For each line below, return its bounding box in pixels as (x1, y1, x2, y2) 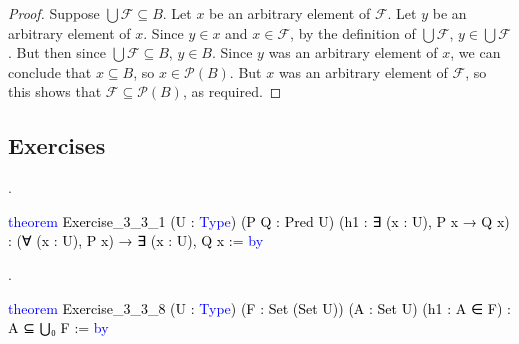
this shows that (8, 81, 102, 102)
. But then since (8, 42, 106, 63)
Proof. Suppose (8, 3, 100, 23)
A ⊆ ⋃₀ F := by (8, 317, 109, 338)
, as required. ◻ (182, 81, 282, 102)
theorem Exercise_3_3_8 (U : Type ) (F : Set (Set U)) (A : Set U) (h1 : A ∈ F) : (8, 297, 511, 318)
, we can (450, 42, 501, 63)
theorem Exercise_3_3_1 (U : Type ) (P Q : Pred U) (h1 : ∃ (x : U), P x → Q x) (8, 210, 510, 231)
